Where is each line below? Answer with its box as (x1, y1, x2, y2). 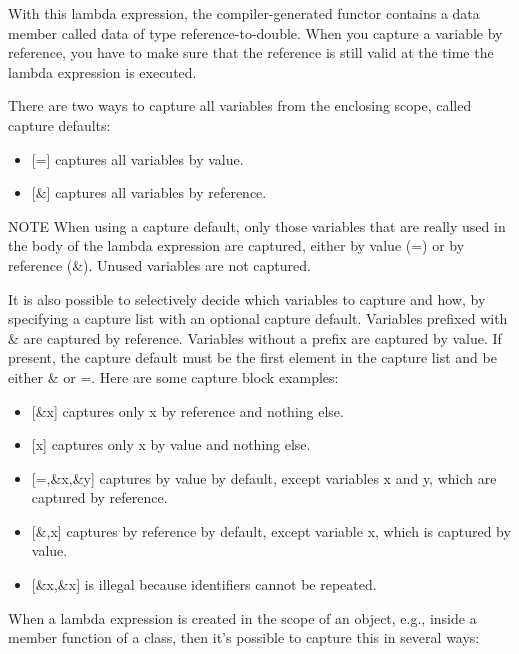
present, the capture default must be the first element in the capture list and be (8, 347, 497, 368)
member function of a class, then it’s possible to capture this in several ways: (8, 627, 480, 648)
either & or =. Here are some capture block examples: (8, 366, 339, 387)
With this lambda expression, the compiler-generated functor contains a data (8, 3, 480, 23)
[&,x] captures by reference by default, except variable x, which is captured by (31, 520, 511, 541)
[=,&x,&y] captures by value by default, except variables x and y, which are (31, 467, 497, 488)
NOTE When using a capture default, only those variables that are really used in (8, 215, 506, 236)
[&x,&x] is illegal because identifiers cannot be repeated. (31, 574, 377, 595)
